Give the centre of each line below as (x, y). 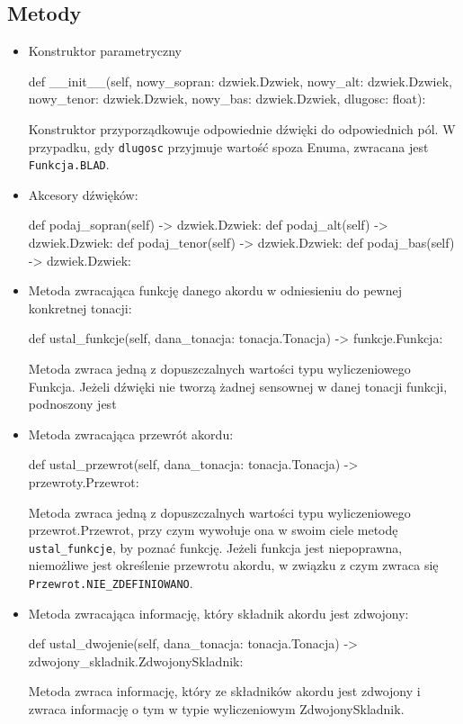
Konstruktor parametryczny (105, 51)
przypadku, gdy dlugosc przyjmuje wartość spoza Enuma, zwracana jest (228, 146)
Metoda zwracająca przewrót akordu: (131, 434)
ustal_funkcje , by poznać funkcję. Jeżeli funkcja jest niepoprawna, (215, 547)
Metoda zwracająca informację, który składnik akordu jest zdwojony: (218, 613)
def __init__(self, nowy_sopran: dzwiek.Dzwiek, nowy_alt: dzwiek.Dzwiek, (240, 81)
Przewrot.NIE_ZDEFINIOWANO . (111, 583)
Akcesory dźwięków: (83, 194)
